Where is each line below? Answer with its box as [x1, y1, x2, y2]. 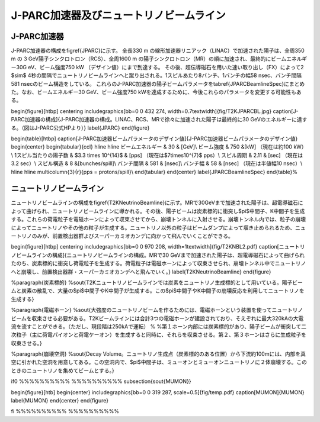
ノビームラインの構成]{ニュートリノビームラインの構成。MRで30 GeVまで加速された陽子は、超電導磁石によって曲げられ [11, 252, 305, 259]
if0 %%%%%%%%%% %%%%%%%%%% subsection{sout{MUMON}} [11, 378, 192, 385]
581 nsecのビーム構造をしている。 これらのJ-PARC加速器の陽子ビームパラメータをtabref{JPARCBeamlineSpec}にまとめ [11, 80, 305, 87]
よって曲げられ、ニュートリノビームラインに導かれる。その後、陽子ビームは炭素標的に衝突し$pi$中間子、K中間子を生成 [11, 207, 305, 214]
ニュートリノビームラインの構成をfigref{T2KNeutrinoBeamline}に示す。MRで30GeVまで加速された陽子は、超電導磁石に [11, 199, 303, 207]
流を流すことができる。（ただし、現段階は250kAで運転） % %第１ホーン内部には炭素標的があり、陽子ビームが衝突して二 [11, 323, 307, 330]
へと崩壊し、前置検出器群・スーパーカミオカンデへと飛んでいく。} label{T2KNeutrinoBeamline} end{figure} [11, 268, 271, 275]
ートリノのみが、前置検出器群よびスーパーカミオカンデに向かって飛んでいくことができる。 [11, 233, 233, 239]
